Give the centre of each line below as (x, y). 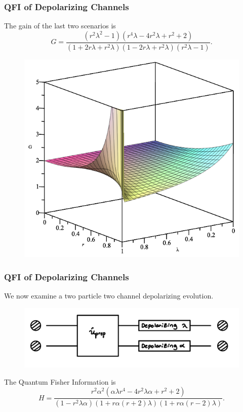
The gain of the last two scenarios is (60, 26)
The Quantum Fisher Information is (60, 381)
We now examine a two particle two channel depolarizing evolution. (109, 296)
